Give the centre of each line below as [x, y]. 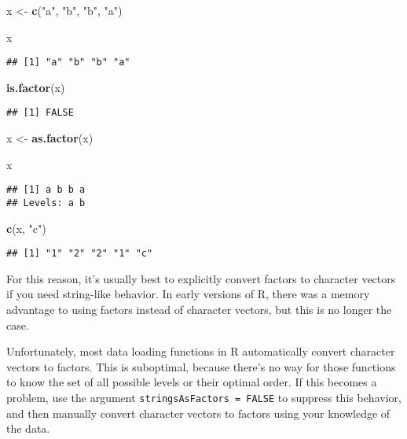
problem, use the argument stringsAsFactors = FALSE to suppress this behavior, [204, 397]
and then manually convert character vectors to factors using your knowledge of [198, 413]
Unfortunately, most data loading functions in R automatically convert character [201, 351]
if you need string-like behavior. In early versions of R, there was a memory [188, 294]
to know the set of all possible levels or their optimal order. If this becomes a [192, 382]
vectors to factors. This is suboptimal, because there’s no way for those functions [201, 366]
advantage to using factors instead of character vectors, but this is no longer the [199, 310]
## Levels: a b [46, 203]
